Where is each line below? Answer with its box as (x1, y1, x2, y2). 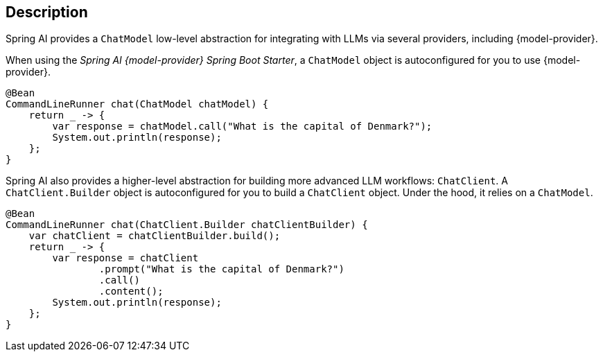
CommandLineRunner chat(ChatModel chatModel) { (6, 98, 269, 110)
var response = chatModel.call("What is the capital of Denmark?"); (52, 121, 432, 132)
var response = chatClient (52, 252, 199, 264)
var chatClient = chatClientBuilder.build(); (28, 230, 281, 242)
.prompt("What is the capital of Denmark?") (98, 263, 344, 275)
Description (6, 3, 88, 21)
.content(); (98, 286, 164, 297)
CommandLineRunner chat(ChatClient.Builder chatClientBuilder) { (6, 219, 368, 231)
